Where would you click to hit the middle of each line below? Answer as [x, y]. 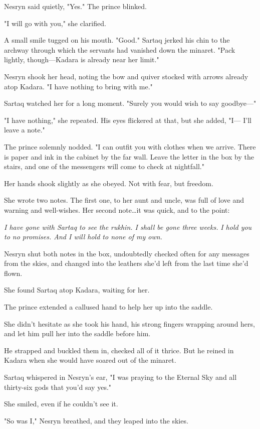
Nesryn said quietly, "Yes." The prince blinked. [75, 6]
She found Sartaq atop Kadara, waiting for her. [77, 290]
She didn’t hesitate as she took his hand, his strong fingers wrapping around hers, [129, 323]
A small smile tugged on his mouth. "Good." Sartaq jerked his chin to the [117, 40]
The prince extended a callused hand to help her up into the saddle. [108, 307]
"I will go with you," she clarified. [55, 23]
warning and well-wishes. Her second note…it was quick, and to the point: [117, 209]
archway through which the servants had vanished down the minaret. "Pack [120, 49]
